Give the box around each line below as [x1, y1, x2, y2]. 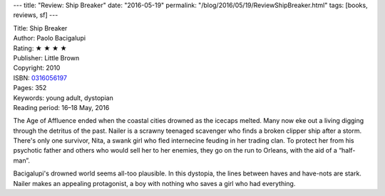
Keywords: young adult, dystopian [13, 93, 113, 102]
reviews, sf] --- [13, 11, 58, 19]
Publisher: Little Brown [13, 53, 80, 62]
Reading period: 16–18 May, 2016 [13, 103, 110, 111]
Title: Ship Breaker [13, 23, 68, 32]
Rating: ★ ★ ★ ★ [13, 43, 67, 53]
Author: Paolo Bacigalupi [13, 34, 86, 43]
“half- [339, 146, 356, 155]
